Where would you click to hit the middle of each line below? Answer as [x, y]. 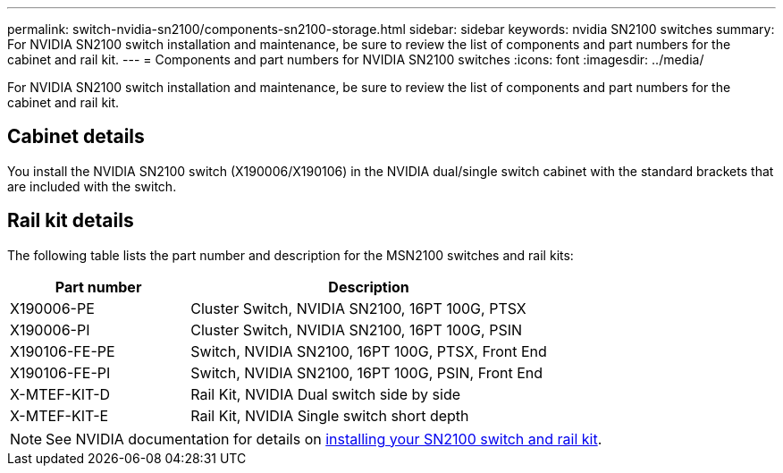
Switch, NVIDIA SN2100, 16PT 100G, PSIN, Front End [367, 372]
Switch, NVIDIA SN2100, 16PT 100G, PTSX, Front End [369, 351]
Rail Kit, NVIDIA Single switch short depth [330, 415]
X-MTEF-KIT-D [60, 394]
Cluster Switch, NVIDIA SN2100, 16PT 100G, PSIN [356, 329]
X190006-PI [50, 329]
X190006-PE [52, 308]
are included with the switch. [92, 186]
